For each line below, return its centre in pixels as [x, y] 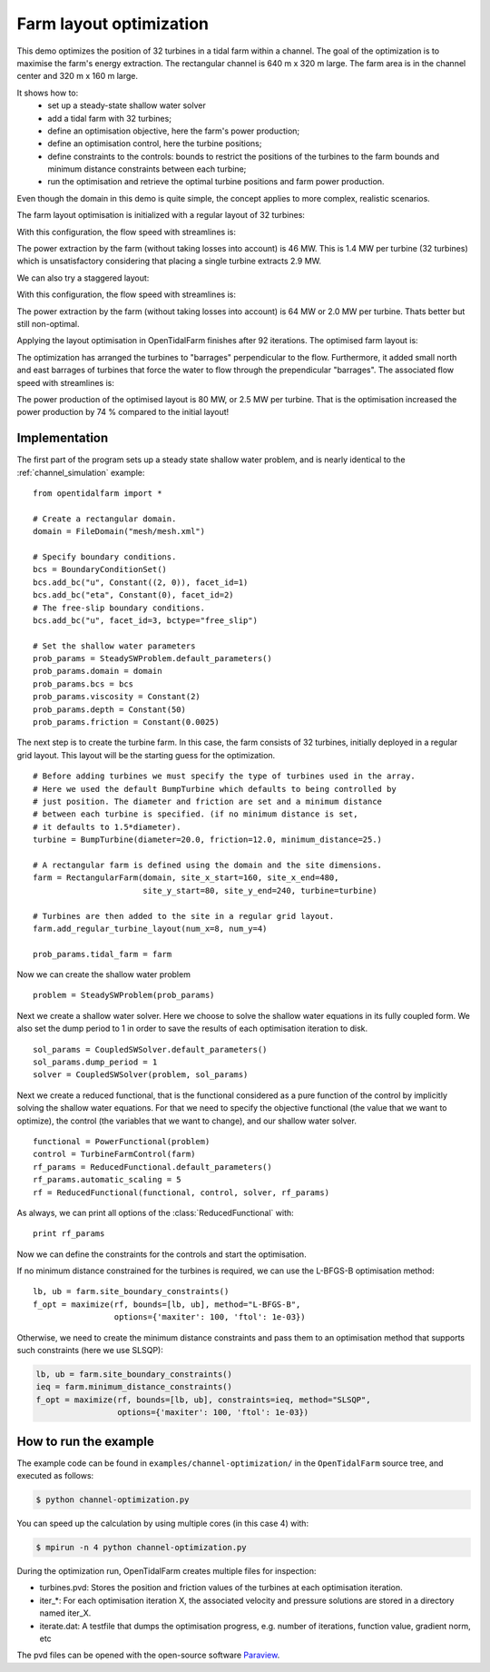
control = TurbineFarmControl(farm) [114, 1154]
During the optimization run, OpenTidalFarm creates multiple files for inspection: [167, 1571]
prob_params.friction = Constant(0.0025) [126, 722]
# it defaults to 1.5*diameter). [107, 827]
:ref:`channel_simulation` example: [81, 472]
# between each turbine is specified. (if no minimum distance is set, [196, 814]
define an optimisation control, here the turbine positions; [155, 143]
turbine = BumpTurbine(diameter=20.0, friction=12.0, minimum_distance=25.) [208, 840]
